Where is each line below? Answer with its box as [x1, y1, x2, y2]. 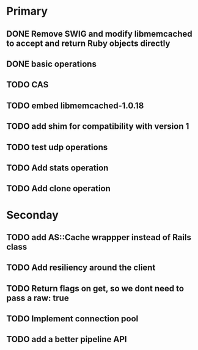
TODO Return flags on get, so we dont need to [6, 283, 185, 294]
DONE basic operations [6, 59, 97, 69]
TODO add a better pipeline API [6, 334, 127, 345]
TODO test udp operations [6, 142, 108, 152]
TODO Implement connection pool [6, 313, 139, 324]
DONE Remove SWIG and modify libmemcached [6, 29, 193, 39]
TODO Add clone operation [6, 183, 111, 194]
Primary [6, 4, 48, 18]
